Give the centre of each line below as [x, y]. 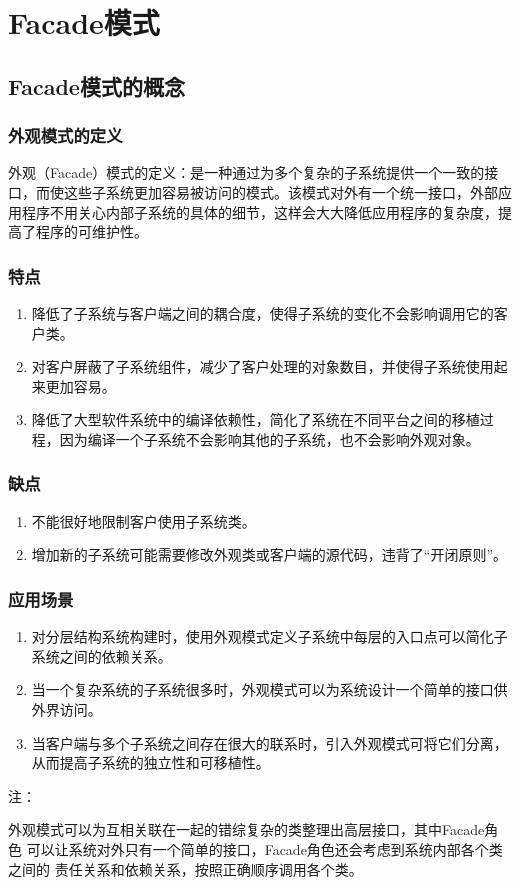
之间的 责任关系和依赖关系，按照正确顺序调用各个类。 [185, 868]
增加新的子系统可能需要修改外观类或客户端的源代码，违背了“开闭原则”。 [269, 554]
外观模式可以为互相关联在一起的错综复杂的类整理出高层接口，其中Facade [246, 829]
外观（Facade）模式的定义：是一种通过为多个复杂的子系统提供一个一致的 [246, 172]
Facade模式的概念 [96, 85]
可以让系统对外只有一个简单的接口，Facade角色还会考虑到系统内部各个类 [264, 848]
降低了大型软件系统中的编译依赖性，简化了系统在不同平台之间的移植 [255, 419]
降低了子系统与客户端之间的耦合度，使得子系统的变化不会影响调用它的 [262, 312]
